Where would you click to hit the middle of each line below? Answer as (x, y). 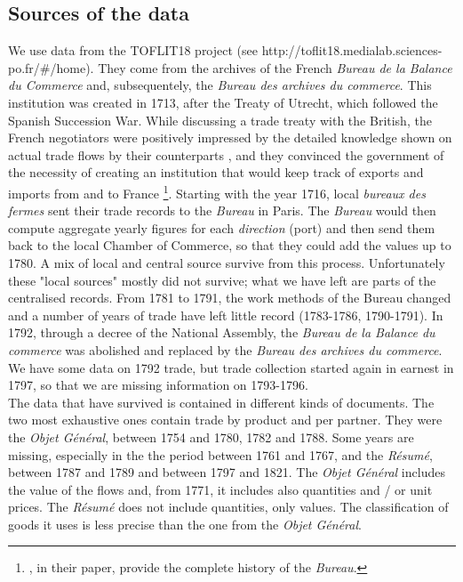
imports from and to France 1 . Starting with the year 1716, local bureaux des (217, 191)
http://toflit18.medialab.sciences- (352, 50)
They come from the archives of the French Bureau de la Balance (275, 67)
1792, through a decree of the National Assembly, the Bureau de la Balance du (222, 332)
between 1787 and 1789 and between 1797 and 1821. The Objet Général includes (227, 472)
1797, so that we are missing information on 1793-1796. (158, 385)
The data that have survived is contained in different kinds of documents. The (221, 402)
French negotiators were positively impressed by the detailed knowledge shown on (230, 137)
